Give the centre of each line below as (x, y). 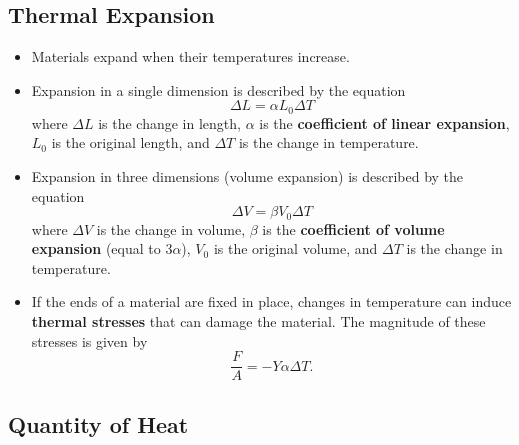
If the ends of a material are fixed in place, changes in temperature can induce (271, 301)
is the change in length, (169, 122)
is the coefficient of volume (353, 228)
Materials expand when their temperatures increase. (190, 56)
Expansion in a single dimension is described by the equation (218, 89)
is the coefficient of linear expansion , (384, 122)
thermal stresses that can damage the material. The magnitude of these (258, 321)
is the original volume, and (295, 248)
